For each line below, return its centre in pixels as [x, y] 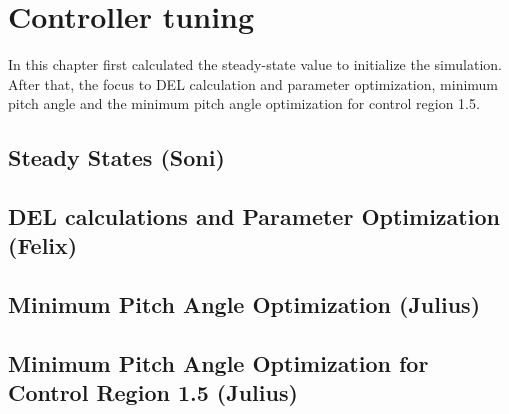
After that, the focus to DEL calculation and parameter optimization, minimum [253, 83]
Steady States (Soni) [116, 157]
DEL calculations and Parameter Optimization [254, 216]
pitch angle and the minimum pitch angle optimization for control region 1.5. [244, 103]
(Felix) [43, 245]
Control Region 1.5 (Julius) [153, 392]
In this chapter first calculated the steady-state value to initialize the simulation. [255, 64]
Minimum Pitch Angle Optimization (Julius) [244, 304]
